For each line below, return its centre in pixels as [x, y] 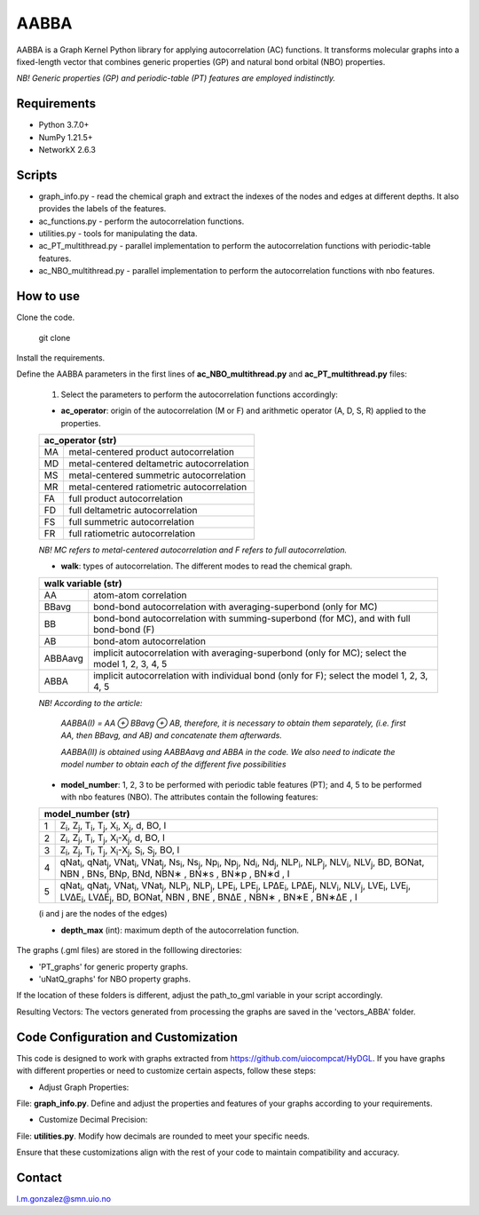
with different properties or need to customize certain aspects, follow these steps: [166, 1071]
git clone [55, 337]
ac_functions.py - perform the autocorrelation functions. [141, 221]
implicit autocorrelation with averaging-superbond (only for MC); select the [250, 653]
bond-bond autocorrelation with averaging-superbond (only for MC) [236, 607]
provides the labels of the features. [102, 209]
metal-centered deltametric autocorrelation [159, 464]
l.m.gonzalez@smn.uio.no [63, 1198]
